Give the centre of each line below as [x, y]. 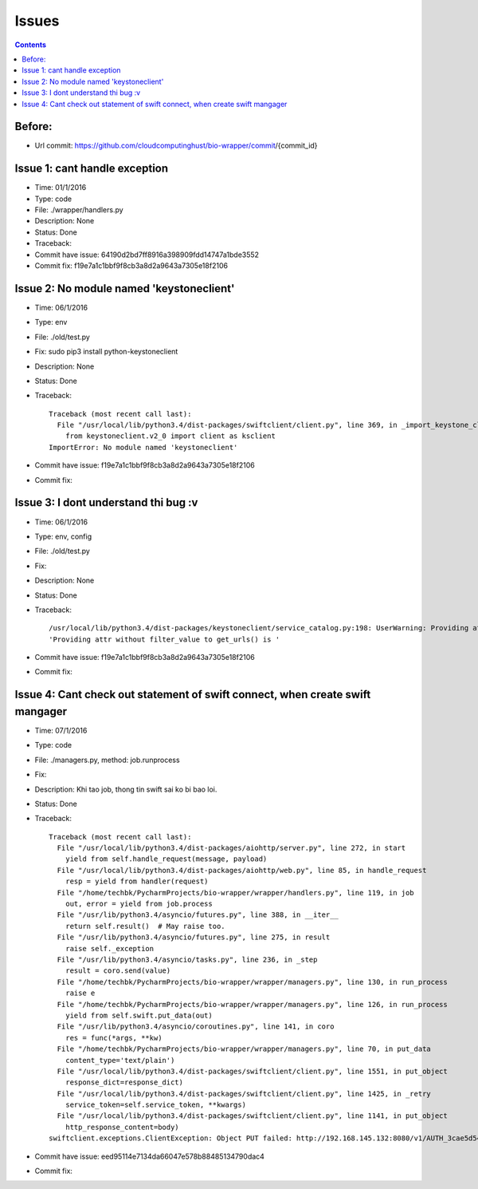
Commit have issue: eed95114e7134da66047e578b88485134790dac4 [149, 1156]
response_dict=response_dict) [124, 1082]
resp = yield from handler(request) [137, 881]
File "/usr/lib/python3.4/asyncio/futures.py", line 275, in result [194, 937]
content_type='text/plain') [120, 1060]
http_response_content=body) [122, 1127]
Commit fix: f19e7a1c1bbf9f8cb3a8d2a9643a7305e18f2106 [131, 266]
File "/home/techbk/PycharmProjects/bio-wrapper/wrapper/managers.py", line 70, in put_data [244, 1049]
